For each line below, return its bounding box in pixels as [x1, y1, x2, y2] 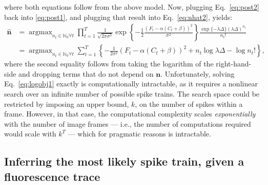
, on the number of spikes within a [135, 98, 243, 109]
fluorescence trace [4, 168, 100, 184]
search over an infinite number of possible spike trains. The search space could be [4, 88, 260, 99]
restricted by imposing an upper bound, [4, 98, 129, 109]
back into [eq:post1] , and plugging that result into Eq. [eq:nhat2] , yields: [4, 11, 233, 22]
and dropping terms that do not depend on [18, 68, 154, 79]
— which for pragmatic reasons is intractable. [68, 128, 211, 139]
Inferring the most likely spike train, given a [4, 153, 244, 169]
